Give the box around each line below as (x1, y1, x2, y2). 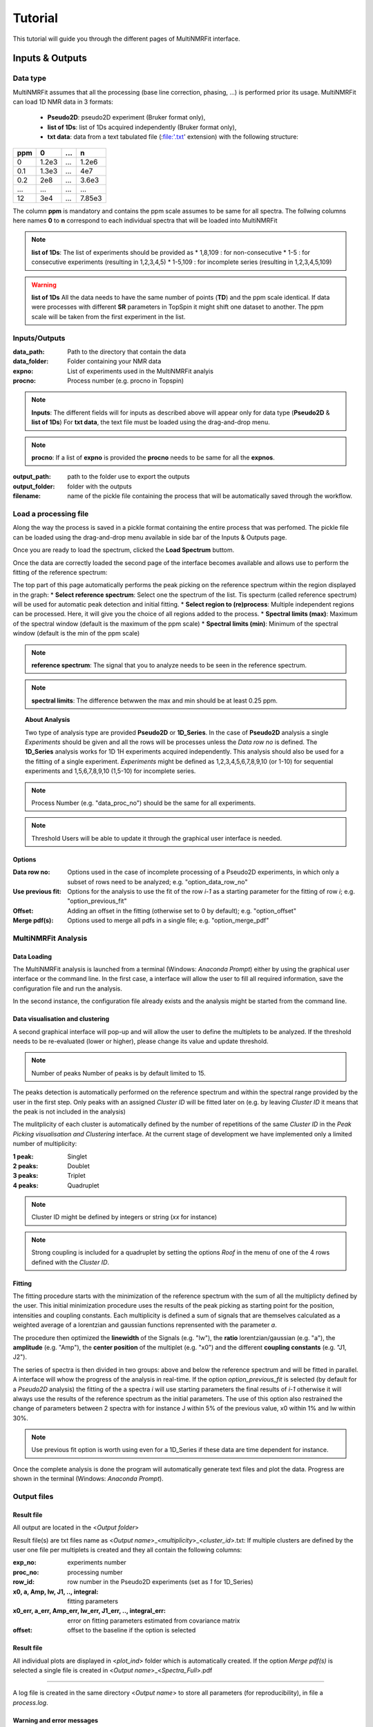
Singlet (67, 1152, 88, 1161)
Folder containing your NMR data (67, 357, 162, 365)
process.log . (12, 1698, 48, 1706)
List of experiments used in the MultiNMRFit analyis (67, 367, 214, 375)
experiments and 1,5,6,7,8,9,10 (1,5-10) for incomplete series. (25, 767, 196, 775)
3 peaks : (12, 1172, 39, 1180)
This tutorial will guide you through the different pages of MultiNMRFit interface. (12, 35, 241, 43)
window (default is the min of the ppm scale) (12, 629, 140, 638)
